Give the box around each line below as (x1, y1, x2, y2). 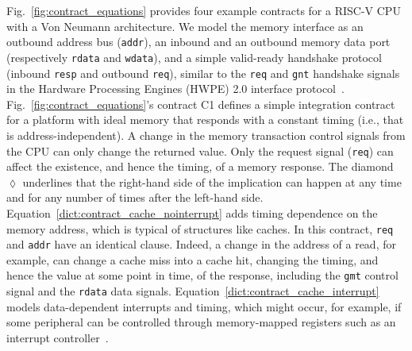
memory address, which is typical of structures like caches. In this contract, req (6, 220, 394, 237)
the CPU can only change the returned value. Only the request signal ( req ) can (6, 142, 394, 159)
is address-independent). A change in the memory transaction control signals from (6, 126, 406, 143)
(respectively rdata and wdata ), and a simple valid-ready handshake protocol (6, 48, 382, 65)
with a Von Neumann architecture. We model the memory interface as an (6, 17, 364, 34)
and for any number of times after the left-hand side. (6, 189, 264, 206)
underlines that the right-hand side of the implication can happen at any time (22, 173, 402, 190)
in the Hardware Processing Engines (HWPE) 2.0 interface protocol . (6, 80, 345, 97)
